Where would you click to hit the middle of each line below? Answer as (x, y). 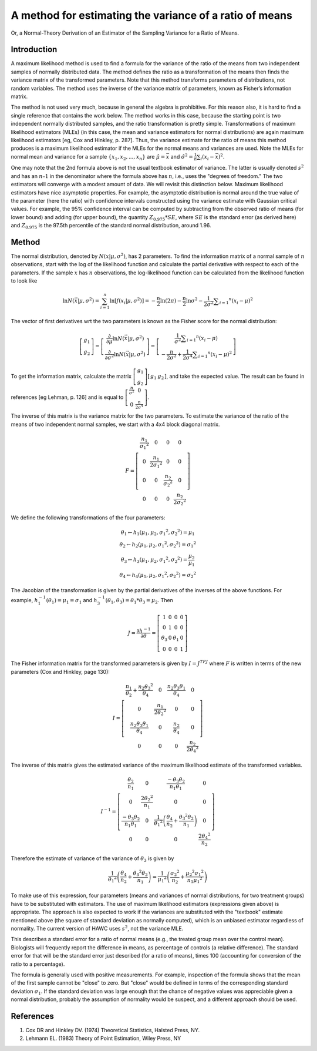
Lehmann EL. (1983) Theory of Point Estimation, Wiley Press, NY (103, 1038)
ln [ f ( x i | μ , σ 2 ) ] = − (133, 301)
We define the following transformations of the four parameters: (88, 518)
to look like (24, 281)
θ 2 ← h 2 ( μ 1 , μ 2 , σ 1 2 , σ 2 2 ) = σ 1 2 (158, 545)
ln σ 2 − (194, 300)
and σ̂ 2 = (182, 156)
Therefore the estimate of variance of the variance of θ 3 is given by (92, 859)
